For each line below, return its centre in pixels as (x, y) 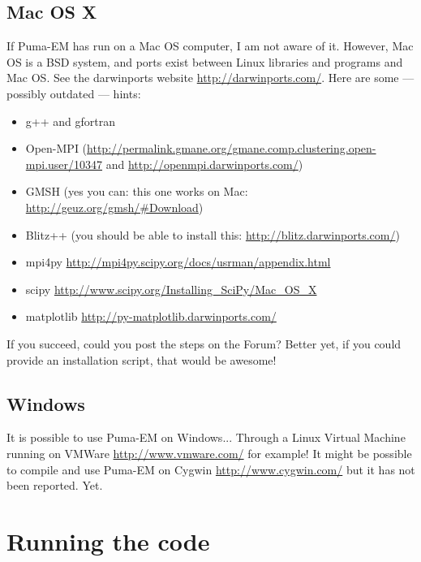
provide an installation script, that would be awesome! (142, 359)
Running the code (108, 540)
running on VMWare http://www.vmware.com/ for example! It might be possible (209, 453)
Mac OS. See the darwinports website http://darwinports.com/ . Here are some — (210, 78)
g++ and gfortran (70, 121)
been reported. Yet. (55, 485)
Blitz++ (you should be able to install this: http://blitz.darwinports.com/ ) (213, 234)
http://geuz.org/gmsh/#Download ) (114, 207)
